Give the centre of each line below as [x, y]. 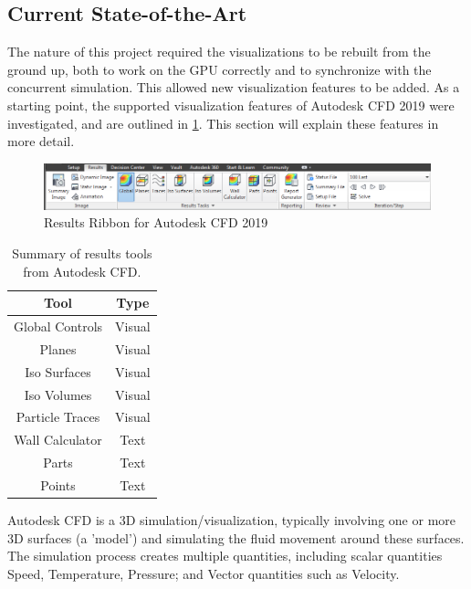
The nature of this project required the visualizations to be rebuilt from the [219, 52]
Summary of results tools [82, 252]
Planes [58, 348]
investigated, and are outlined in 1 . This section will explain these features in [223, 123]
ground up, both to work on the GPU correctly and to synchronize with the [220, 69]
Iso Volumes [58, 394]
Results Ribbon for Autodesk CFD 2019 [156, 222]
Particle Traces [58, 417]
